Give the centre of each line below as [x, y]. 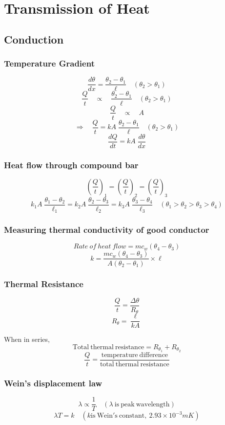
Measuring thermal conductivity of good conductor [107, 230]
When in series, [27, 339]
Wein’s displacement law [53, 383]
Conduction [34, 39]
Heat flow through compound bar [71, 165]
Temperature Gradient [49, 63]
